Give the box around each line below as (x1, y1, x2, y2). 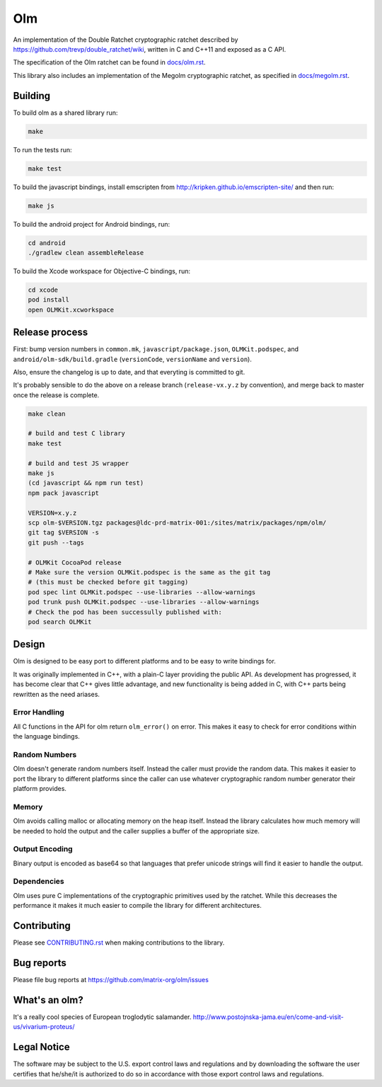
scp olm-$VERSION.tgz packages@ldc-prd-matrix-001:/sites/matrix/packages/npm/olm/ (28, 519, 327, 527)
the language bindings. (13, 732, 81, 741)
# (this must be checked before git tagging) (28, 578, 189, 586)
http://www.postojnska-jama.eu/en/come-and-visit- (192, 1013, 345, 1021)
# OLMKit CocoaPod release (28, 558, 122, 567)
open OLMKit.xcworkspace (28, 305, 115, 314)
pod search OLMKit (28, 618, 92, 626)
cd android (28, 239, 66, 247)
